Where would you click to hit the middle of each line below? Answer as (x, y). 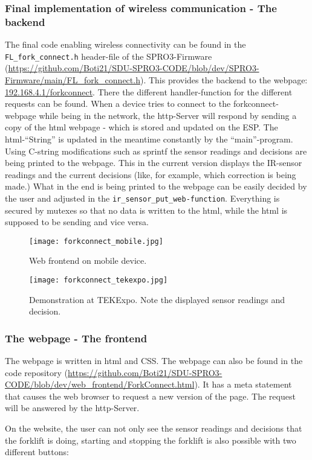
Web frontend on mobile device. (88, 260)
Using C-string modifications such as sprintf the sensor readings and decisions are (156, 151)
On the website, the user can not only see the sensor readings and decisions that (154, 428)
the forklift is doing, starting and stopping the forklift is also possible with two (151, 440)
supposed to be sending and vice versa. (77, 222)
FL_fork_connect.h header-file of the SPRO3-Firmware (109, 56)
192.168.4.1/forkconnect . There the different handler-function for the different (149, 91)
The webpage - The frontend (76, 338)
